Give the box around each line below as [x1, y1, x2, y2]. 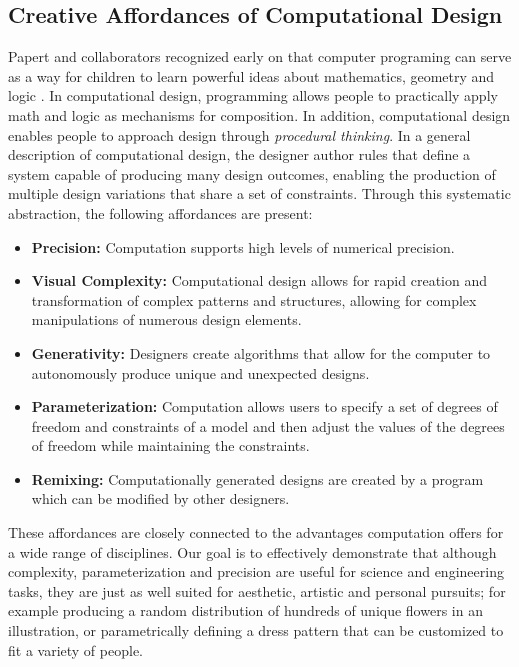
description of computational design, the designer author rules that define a [8, 144, 471, 165]
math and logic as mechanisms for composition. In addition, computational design [8, 104, 511, 125]
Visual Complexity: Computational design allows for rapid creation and [31, 270, 487, 291]
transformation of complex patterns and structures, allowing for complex [31, 289, 477, 310]
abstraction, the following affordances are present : [8, 202, 313, 223]
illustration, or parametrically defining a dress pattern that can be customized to [8, 620, 504, 641]
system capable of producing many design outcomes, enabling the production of [8, 163, 496, 184]
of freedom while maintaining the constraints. [31, 435, 310, 456]
